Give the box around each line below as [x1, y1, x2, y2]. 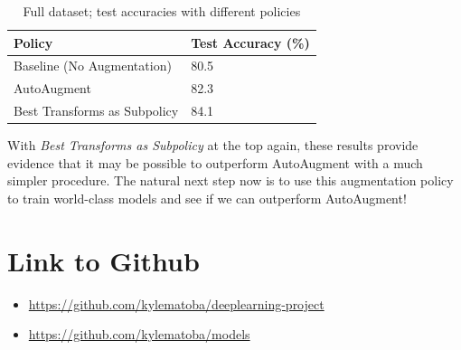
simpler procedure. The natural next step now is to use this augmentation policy [7, 171, 454, 190]
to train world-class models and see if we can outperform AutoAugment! [7, 189, 407, 207]
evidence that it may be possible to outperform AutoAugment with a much [7, 153, 423, 172]
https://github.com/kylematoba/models [28, 325, 250, 344]
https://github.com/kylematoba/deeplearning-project [28, 294, 325, 313]
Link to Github [7, 241, 200, 279]
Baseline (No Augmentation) [14, 56, 172, 75]
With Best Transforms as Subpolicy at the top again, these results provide [7, 136, 419, 155]
